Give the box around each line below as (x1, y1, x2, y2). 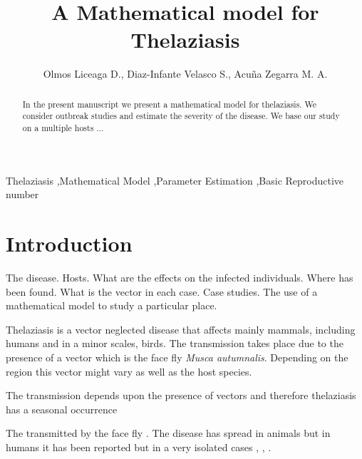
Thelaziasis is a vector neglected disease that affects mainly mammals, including (6, 321, 356, 336)
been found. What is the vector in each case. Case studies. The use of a (6, 284, 318, 299)
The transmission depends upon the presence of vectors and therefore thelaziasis (6, 388, 356, 403)
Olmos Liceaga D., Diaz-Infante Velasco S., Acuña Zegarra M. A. (43, 66, 328, 81)
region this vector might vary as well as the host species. (6, 363, 252, 378)
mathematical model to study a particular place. (6, 298, 217, 313)
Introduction (6, 229, 133, 258)
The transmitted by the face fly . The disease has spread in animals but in (6, 426, 331, 440)
